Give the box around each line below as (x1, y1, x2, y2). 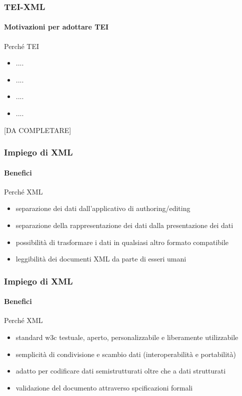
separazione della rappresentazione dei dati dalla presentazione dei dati (15, 220, 233, 230)
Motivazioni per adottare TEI (4, 21, 109, 32)
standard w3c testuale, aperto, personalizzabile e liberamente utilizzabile (15, 332, 238, 342)
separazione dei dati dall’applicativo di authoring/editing (15, 203, 190, 213)
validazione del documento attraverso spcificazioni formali (15, 382, 193, 392)
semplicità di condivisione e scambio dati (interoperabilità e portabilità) (15, 348, 236, 359)
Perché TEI (4, 40, 39, 51)
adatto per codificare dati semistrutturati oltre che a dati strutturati (15, 365, 226, 376)
